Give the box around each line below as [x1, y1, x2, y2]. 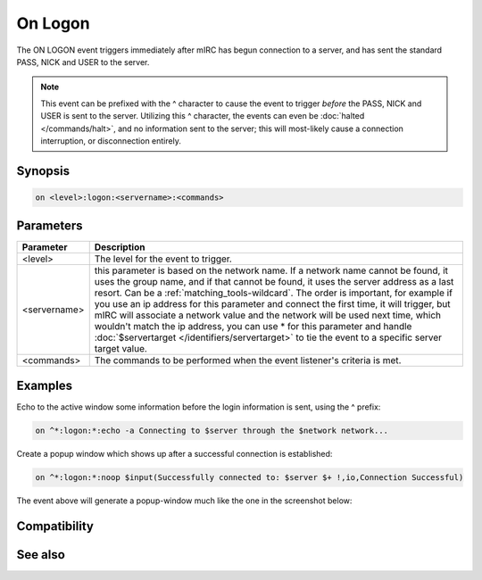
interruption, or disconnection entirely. [40, 135, 182, 146]
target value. [94, 343, 147, 355]
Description [94, 241, 145, 253]
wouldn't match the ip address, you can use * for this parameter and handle [94, 320, 412, 333]
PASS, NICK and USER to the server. [16, 56, 150, 67]
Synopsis [16, 163, 71, 178]
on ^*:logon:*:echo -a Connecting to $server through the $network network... [35, 425, 388, 435]
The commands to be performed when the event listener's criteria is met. [94, 354, 402, 367]
